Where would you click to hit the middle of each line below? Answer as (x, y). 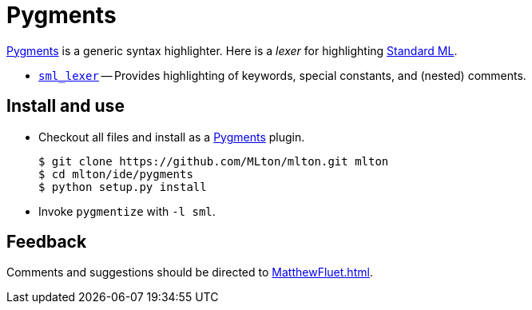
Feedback (47, 242)
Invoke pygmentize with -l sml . (127, 211)
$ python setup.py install (123, 187)
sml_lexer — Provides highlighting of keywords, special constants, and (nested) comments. (282, 75)
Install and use (66, 106)
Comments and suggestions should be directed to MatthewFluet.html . (190, 272)
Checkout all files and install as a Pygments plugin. (172, 137)
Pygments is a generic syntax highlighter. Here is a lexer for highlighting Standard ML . (232, 50)
